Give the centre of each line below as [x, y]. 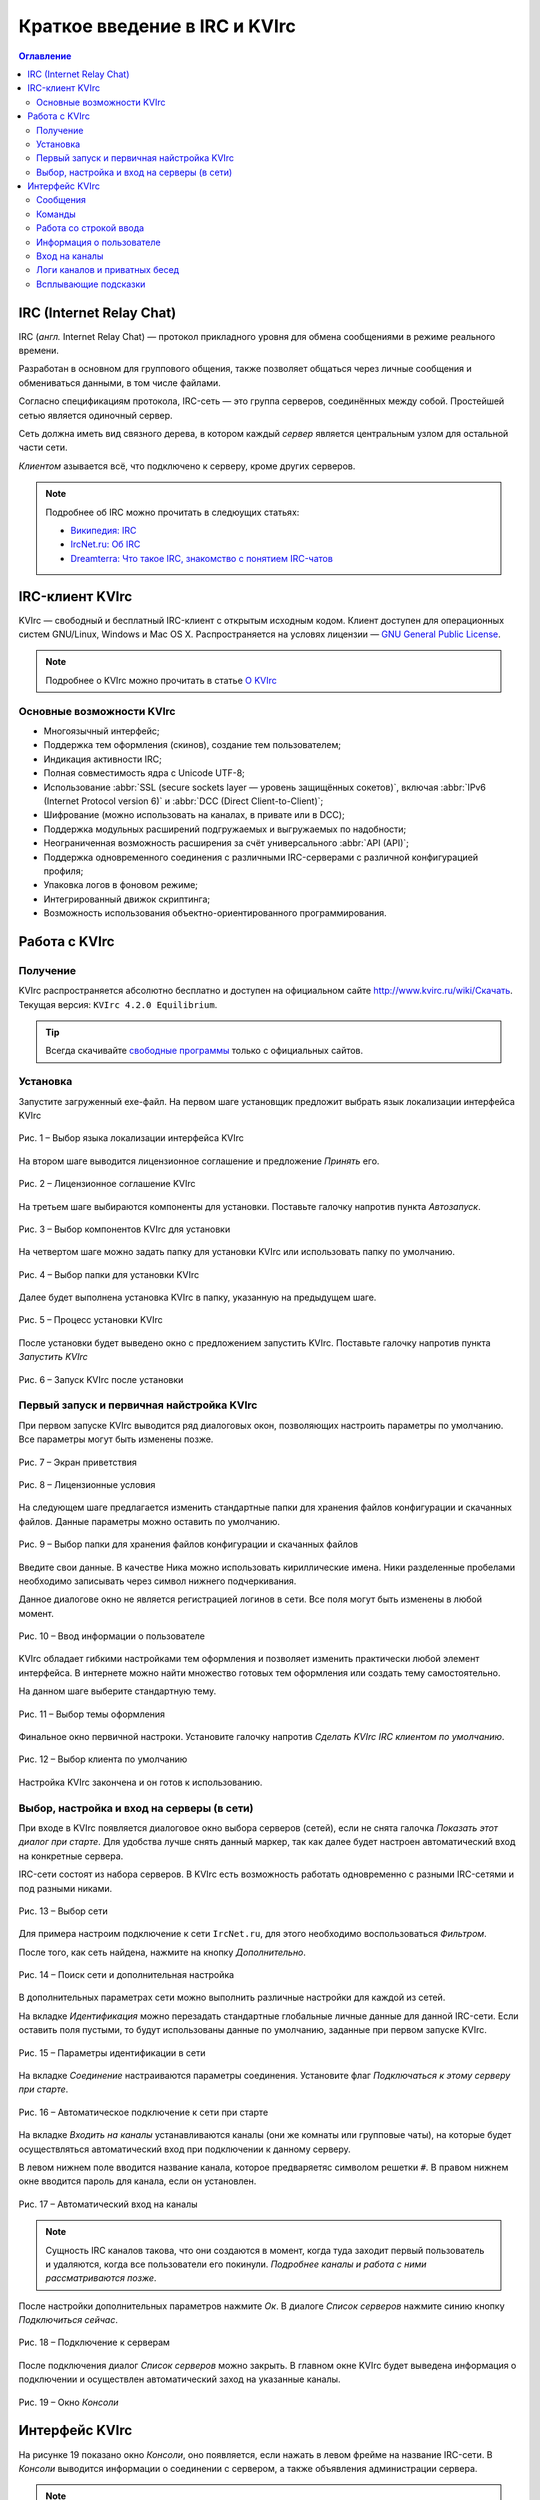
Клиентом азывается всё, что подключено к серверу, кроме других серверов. [187, 466]
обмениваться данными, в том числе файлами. [120, 382]
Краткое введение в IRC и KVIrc [157, 26]
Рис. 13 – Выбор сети [63, 1911]
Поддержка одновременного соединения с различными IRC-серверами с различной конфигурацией [261, 857]
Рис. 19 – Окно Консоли [68, 2402]
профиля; [63, 871]
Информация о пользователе [98, 242]
